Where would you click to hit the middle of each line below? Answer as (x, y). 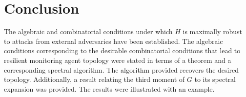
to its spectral (215, 79)
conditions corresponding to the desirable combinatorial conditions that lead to (122, 50)
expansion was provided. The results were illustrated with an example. (109, 88)
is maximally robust (213, 31)
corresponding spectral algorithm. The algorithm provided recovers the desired (121, 69)
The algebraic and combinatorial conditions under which (88, 31)
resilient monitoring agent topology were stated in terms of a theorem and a (118, 60)
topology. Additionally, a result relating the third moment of (94, 79)
